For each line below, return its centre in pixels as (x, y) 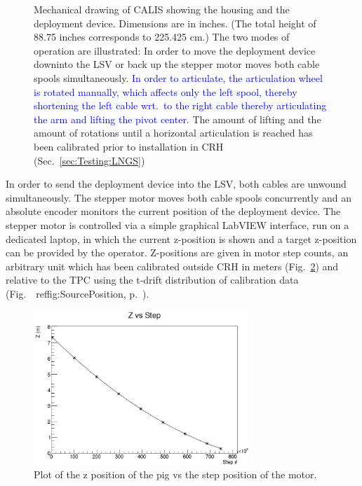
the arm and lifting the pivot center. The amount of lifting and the (177, 119)
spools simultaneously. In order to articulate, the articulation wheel (178, 77)
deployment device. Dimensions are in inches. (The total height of (175, 23)
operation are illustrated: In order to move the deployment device (175, 50)
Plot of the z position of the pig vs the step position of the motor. (175, 474)
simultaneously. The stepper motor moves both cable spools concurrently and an (179, 197)
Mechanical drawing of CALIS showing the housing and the (162, 9)
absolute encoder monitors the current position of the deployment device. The (173, 211)
